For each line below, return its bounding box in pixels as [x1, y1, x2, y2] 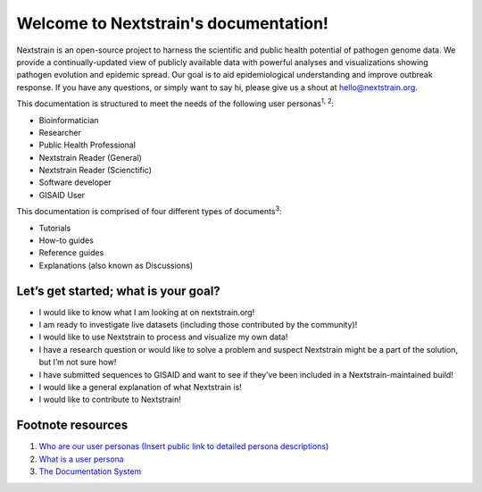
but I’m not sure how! [38, 357, 117, 368]
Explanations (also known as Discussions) [38, 260, 194, 271]
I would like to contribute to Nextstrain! [38, 394, 182, 405]
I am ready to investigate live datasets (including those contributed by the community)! [38, 320, 358, 330]
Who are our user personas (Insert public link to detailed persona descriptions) [38, 441, 329, 452]
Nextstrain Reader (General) [38, 152, 143, 163]
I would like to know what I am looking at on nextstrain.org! [38, 306, 255, 317]
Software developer [38, 177, 112, 188]
